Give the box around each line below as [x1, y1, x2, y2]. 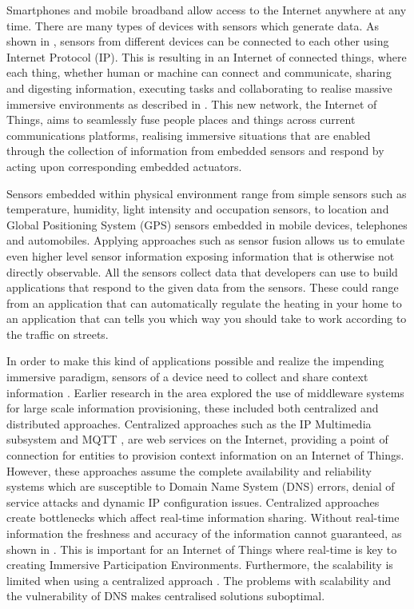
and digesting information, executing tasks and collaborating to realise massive [6, 79, 392, 96]
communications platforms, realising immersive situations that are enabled [6, 126, 371, 143]
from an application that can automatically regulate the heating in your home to [6, 294, 402, 311]
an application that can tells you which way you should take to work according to [6, 310, 407, 327]
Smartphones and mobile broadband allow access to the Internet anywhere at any [6, 2, 407, 18]
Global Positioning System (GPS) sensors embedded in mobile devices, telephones [6, 216, 408, 233]
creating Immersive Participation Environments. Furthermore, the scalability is [6, 556, 393, 573]
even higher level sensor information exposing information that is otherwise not [6, 247, 395, 264]
